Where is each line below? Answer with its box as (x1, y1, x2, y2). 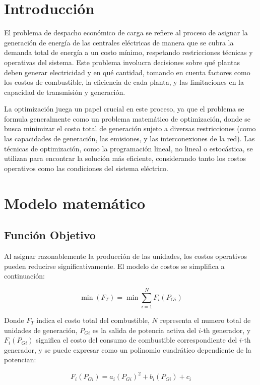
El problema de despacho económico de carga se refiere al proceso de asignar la (4, 27, 248, 38)
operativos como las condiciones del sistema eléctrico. (4, 162, 168, 173)
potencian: (4, 354, 36, 365)
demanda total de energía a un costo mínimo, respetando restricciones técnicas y (4, 47, 253, 58)
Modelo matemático (4, 192, 146, 213)
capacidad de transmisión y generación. (4, 86, 125, 97)
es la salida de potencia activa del (92, 324, 197, 335)
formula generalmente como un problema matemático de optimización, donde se (4, 113, 250, 124)
